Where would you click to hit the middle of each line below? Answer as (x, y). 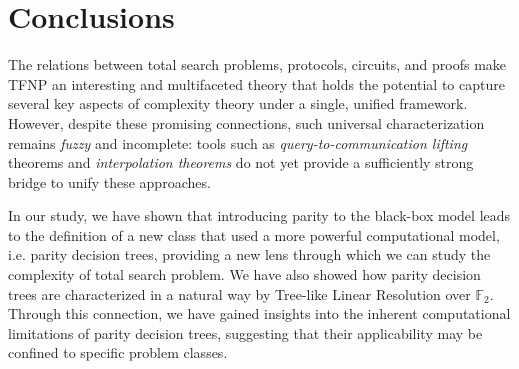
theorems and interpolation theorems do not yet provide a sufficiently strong (241, 162)
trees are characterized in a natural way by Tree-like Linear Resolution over (239, 293)
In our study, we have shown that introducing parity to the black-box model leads (259, 215)
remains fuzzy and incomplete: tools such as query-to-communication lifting (238, 142)
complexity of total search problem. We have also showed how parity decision (244, 274)
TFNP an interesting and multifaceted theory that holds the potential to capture (256, 83)
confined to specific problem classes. (118, 352)
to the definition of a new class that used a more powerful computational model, (254, 234)
